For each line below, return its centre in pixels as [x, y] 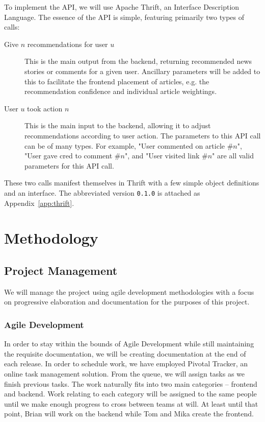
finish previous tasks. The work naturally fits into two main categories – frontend [131, 383]
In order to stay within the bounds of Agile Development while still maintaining [129, 344]
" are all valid [233, 156]
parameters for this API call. [69, 165]
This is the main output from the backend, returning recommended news [138, 61]
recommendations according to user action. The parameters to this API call [143, 135]
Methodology [51, 238]
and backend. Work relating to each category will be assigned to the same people [130, 394]
